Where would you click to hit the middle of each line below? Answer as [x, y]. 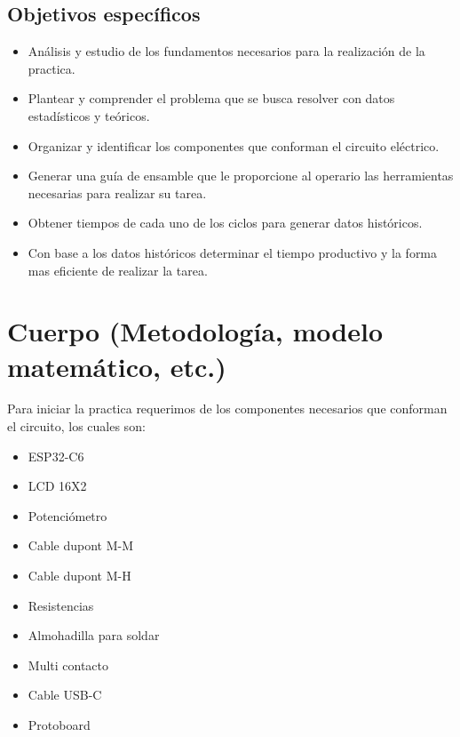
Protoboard [59, 724]
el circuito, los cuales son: [76, 426]
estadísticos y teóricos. [89, 115]
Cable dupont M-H [79, 576]
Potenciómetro [67, 515]
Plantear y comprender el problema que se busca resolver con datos [211, 98]
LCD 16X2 [57, 486]
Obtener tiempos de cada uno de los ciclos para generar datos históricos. [225, 223]
